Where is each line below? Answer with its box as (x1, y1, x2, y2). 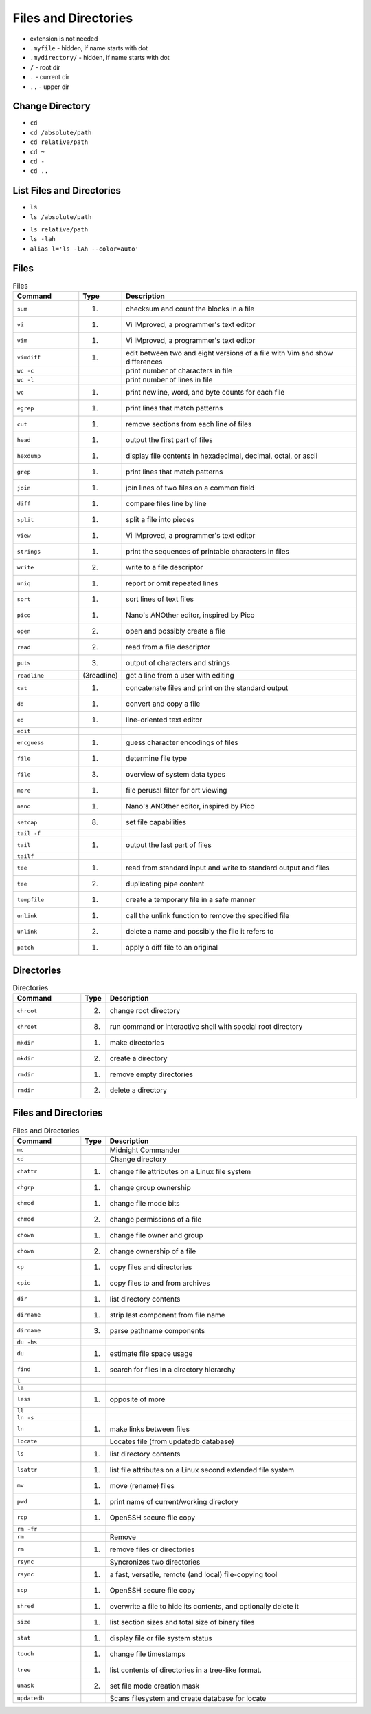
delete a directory (109, 1085, 168, 1095)
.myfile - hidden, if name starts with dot (30, 43, 148, 52)
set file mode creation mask (109, 1681, 200, 1691)
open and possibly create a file (126, 627, 226, 636)
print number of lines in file (126, 375, 213, 385)
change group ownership (109, 1182, 192, 1192)
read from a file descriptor (126, 642, 211, 652)
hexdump (16, 452, 41, 459)
